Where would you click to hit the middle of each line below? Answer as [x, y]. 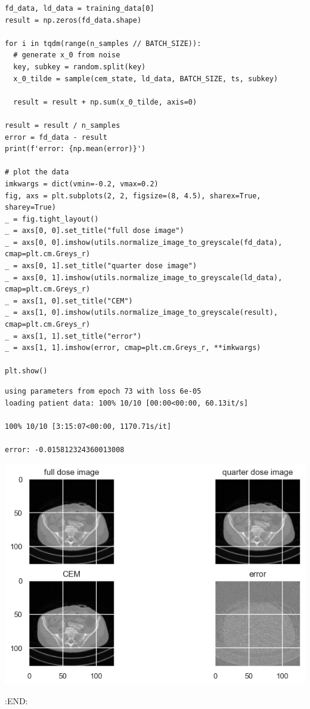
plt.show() [26, 371]
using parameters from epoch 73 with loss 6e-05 [103, 391]
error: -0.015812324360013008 [65, 449]
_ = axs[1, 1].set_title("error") [73, 336]
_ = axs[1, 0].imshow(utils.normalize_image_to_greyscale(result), [142, 313]
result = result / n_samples [63, 125]
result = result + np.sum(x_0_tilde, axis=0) [105, 102]
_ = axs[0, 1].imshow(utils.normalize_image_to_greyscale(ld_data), [144, 277]
